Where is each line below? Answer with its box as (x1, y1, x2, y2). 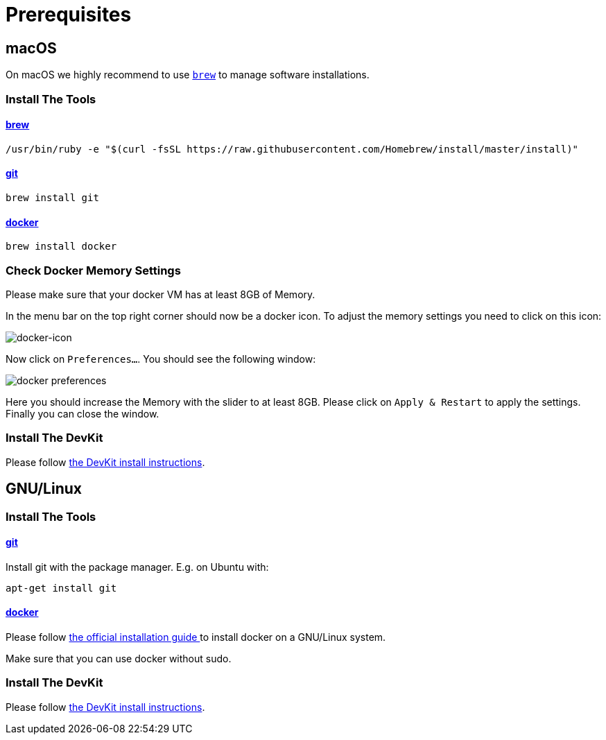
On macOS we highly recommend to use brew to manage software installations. (6, 69, 370, 81)
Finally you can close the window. (6, 407, 159, 420)
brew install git (6, 191, 99, 203)
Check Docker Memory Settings (6, 263, 181, 277)
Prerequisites (6, 3, 132, 26)
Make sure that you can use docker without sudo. (6, 652, 232, 664)
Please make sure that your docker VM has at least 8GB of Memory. (6, 288, 315, 300)
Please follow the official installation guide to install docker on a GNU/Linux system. (6, 630, 386, 643)
